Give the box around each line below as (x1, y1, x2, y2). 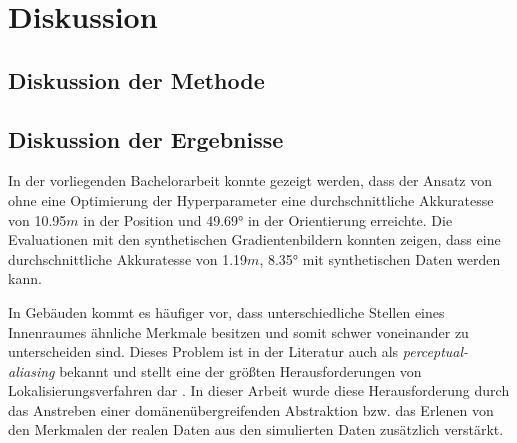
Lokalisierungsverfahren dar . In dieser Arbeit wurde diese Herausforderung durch (8, 380, 510, 401)
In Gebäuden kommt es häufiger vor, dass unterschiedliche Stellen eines (8, 301, 445, 322)
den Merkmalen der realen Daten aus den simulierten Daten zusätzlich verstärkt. (8, 419, 504, 440)
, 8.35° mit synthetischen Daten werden (259, 248, 501, 269)
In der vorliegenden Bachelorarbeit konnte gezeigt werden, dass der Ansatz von (8, 170, 493, 191)
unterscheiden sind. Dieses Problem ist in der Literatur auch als (8, 341, 399, 362)
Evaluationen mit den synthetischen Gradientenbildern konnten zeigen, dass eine (8, 229, 501, 250)
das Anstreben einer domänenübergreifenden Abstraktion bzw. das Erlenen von (8, 399, 494, 420)
